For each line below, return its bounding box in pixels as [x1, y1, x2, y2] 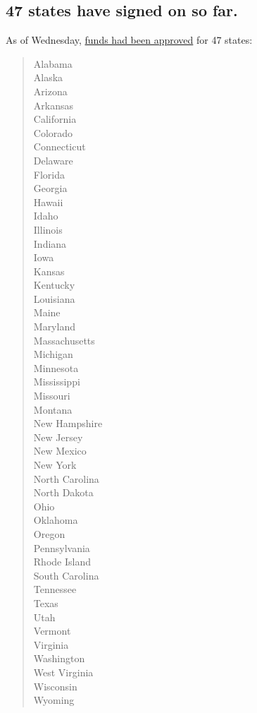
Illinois [33, 222, 63, 236]
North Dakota [33, 485, 94, 500]
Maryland [33, 319, 75, 334]
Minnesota [33, 360, 79, 375]
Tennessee [33, 582, 77, 597]
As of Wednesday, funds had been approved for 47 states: [6, 32, 253, 47]
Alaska [33, 70, 63, 85]
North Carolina [33, 471, 99, 486]
